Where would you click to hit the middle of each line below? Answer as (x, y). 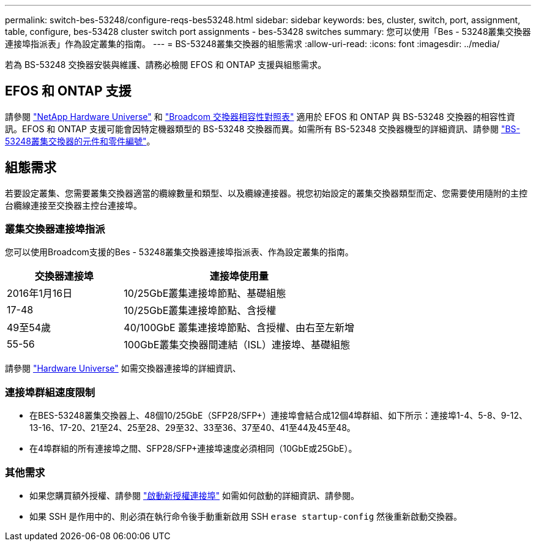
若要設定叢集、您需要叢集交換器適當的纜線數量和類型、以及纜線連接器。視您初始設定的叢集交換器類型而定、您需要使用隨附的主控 (266, 193)
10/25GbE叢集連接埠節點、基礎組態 (205, 294)
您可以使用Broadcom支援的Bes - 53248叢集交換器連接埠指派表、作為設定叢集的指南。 (179, 252)
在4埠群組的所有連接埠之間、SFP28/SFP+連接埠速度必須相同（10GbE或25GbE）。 (193, 449)
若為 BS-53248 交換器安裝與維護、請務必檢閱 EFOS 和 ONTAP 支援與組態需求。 (166, 65)
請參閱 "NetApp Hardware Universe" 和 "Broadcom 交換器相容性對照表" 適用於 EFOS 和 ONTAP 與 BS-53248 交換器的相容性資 (260, 116)
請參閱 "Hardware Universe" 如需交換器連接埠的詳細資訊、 (123, 368)
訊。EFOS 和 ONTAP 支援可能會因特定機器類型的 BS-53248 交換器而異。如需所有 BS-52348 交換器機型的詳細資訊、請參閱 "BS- (263, 129)
